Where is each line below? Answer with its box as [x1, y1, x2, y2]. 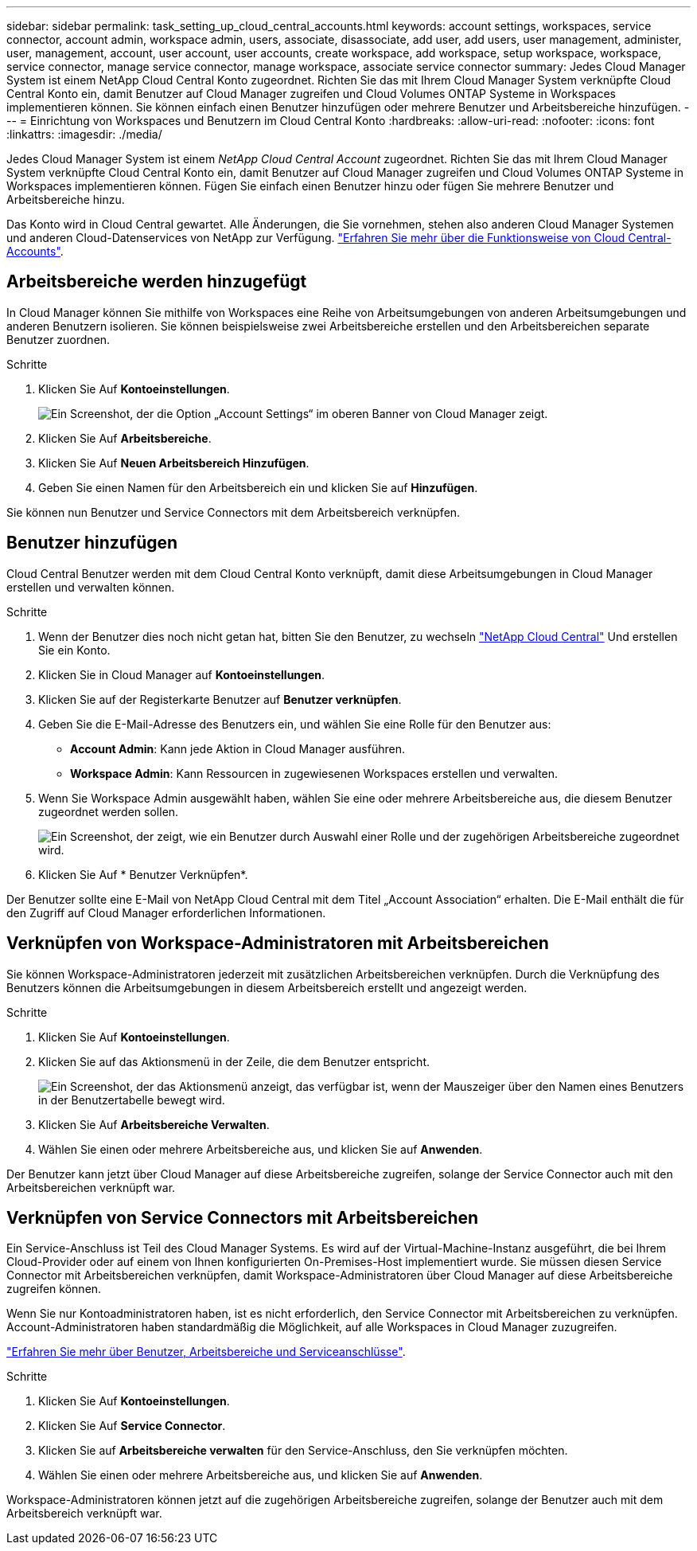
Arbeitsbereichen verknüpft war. [6, 1180, 176, 1194]
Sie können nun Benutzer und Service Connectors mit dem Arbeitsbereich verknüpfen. [6, 505, 461, 519]
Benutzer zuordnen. [6, 332, 111, 346]
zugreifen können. [6, 1282, 102, 1296]
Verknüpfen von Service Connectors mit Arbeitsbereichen [6, 1207, 479, 1228]
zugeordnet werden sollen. [38, 804, 179, 818]
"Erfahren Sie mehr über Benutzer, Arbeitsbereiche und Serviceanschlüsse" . [6, 1345, 406, 1359]
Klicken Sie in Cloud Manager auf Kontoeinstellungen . [38, 667, 325, 682]
